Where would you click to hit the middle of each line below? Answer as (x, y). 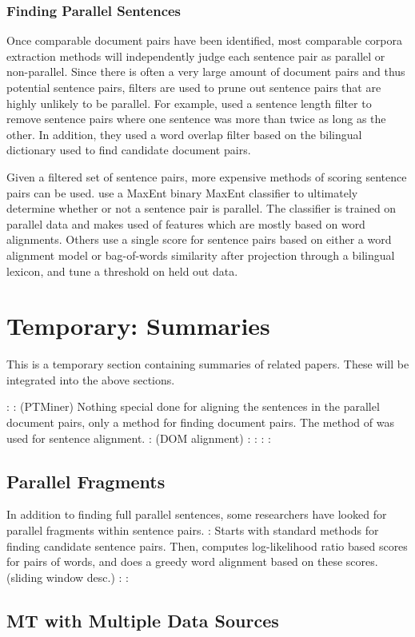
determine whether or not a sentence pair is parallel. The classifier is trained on (202, 208)
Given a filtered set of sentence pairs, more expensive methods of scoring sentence (207, 176)
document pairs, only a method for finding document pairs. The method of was (200, 422)
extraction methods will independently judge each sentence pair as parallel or (196, 56)
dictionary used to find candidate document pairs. (129, 150)
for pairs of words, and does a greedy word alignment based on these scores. (192, 561)
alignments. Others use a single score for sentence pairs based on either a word (199, 239)
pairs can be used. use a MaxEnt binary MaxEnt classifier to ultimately (182, 192)
